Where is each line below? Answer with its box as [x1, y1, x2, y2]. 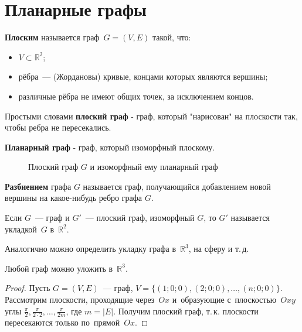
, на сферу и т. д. [188, 242, 249, 255]
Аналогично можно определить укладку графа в [5, 242, 177, 255]
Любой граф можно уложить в [5, 262, 113, 274]
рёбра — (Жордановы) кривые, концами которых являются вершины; [18, 70, 268, 83]
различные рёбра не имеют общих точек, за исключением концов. [18, 90, 254, 102]
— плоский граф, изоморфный [85, 211, 195, 224]
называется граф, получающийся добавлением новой [83, 180, 271, 192]
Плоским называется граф [5, 31, 100, 43]
